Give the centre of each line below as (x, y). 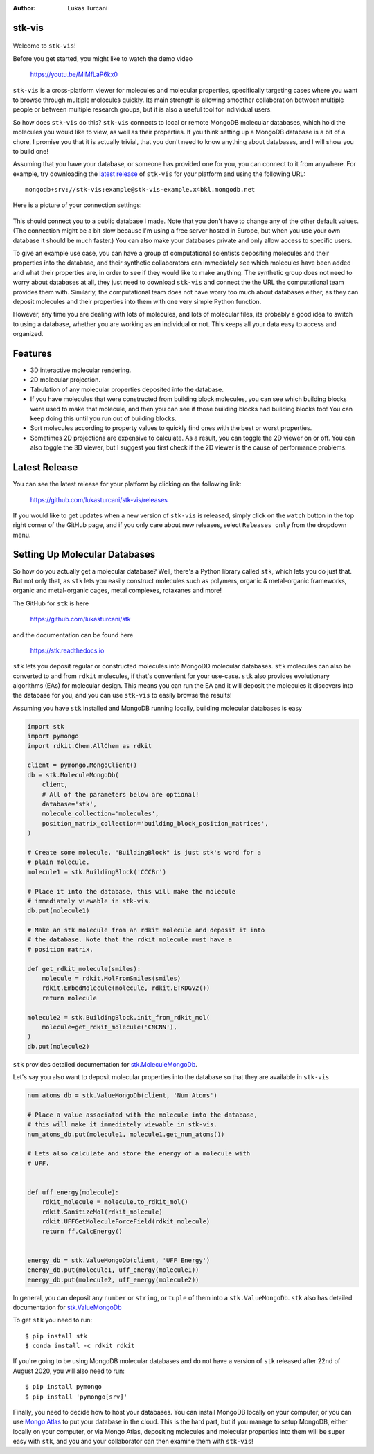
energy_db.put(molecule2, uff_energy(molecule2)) (113, 1279)
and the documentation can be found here (73, 635)
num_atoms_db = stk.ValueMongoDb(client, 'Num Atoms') (122, 1096)
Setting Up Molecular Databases (84, 555)
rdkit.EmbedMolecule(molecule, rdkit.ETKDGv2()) (126, 988)
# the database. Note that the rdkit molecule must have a (130, 940)
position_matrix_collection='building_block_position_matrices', (155, 823)
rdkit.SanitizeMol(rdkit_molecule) (102, 1212)
